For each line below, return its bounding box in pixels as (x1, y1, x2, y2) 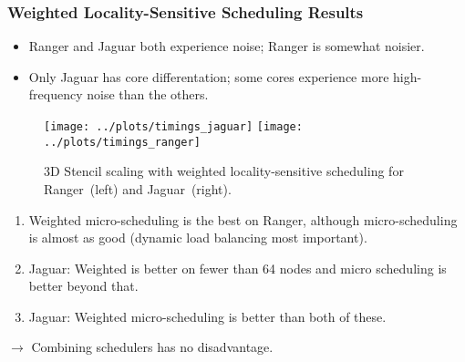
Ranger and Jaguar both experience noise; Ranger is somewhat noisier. (28, 36, 425, 56)
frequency (28, 85, 83, 104)
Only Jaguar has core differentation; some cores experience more (28, 67, 389, 86)
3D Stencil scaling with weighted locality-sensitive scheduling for (44, 161, 404, 181)
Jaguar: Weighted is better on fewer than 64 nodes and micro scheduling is (28, 258, 447, 277)
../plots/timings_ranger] (44, 135, 201, 149)
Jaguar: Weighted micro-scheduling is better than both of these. (28, 306, 387, 326)
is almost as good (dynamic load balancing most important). (28, 228, 367, 247)
